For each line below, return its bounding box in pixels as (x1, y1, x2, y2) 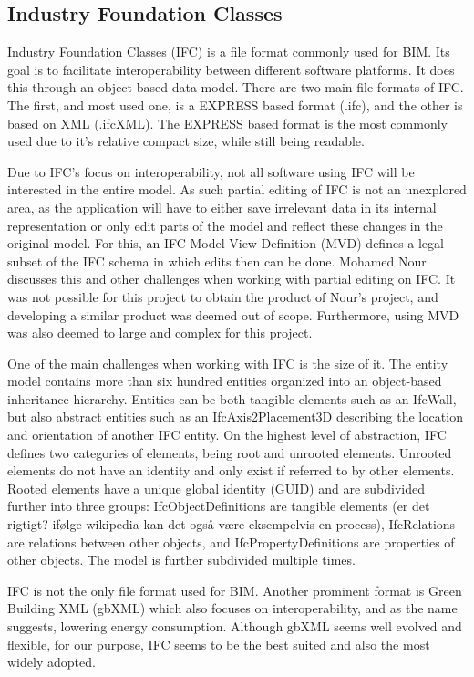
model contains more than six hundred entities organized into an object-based (7, 371, 442, 391)
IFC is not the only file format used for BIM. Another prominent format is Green (7, 580, 462, 599)
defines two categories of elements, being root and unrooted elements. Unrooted (7, 443, 452, 462)
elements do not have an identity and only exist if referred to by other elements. (7, 461, 455, 480)
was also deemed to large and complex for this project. (7, 323, 313, 342)
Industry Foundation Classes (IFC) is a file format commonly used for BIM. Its (7, 42, 450, 61)
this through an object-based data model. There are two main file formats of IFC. (7, 78, 464, 97)
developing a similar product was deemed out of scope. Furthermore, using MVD (7, 305, 459, 324)
